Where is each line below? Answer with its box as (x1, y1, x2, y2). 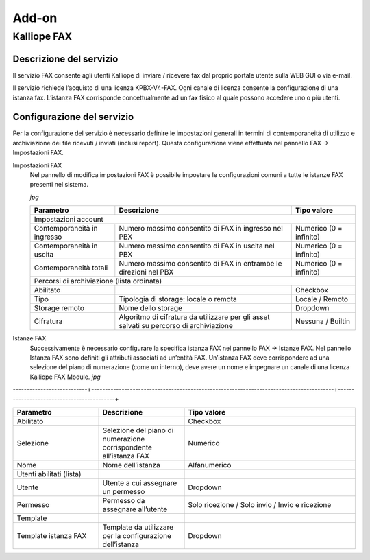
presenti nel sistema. (29, 180, 89, 189)
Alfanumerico (188, 460, 232, 469)
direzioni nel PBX (119, 268, 174, 277)
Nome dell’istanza (102, 460, 160, 469)
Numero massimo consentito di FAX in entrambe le (119, 259, 282, 268)
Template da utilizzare (102, 522, 174, 532)
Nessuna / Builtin (295, 316, 351, 326)
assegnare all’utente (102, 504, 168, 514)
